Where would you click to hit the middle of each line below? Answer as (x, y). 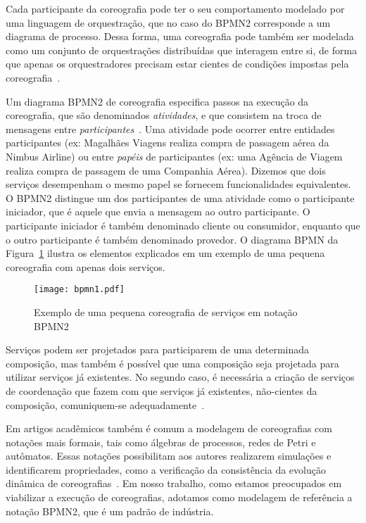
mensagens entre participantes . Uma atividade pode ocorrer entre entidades (170, 128)
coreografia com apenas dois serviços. (86, 266)
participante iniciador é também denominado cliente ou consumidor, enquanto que (183, 225)
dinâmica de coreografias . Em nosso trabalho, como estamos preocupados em (174, 483)
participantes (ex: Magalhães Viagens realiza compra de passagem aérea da (168, 143)
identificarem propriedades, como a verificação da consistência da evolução (166, 469)
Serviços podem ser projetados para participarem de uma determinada (158, 349)
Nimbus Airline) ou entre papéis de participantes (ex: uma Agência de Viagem (174, 156)
